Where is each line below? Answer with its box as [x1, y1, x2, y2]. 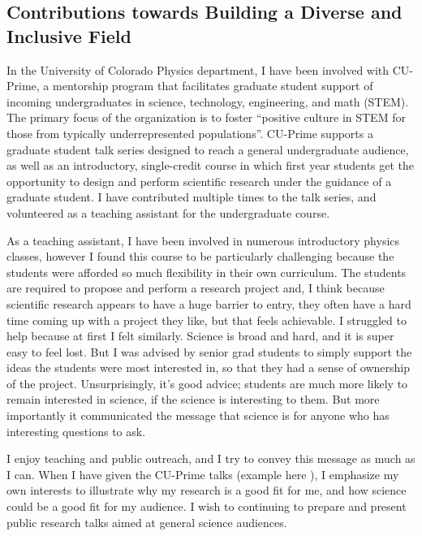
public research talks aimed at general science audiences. [6, 513, 287, 530]
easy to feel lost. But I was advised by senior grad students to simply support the [6, 343, 412, 360]
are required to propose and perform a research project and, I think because [6, 279, 385, 296]
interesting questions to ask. [6, 422, 146, 439]
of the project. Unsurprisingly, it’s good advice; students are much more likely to [6, 374, 408, 391]
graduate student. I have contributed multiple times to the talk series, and [6, 188, 377, 205]
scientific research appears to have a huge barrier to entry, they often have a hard [6, 295, 411, 312]
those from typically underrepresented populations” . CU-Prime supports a [6, 124, 373, 141]
